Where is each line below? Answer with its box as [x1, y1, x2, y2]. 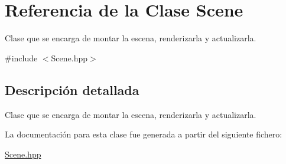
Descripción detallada [5, 80, 139, 99]
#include [5, 51, 38, 64]
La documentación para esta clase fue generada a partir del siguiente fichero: [5, 128, 282, 140]
